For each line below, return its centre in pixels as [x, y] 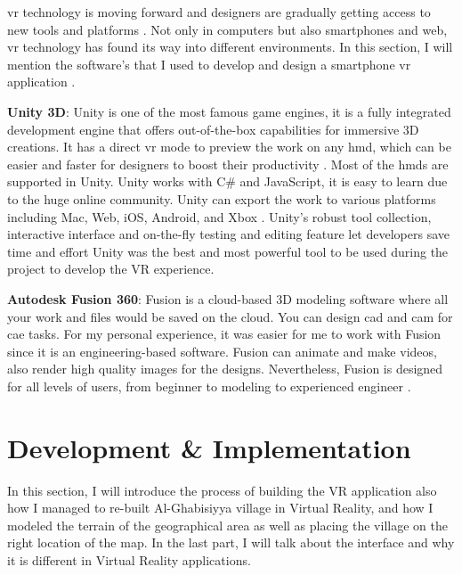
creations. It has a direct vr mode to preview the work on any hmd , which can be [229, 147]
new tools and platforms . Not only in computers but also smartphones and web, [227, 29]
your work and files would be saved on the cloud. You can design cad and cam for [230, 316]
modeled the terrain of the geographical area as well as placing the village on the [227, 525]
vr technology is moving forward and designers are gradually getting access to [219, 12]
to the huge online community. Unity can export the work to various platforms [222, 198]
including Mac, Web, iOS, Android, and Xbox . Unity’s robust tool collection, [219, 216]
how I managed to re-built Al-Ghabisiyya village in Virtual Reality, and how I [220, 508]
